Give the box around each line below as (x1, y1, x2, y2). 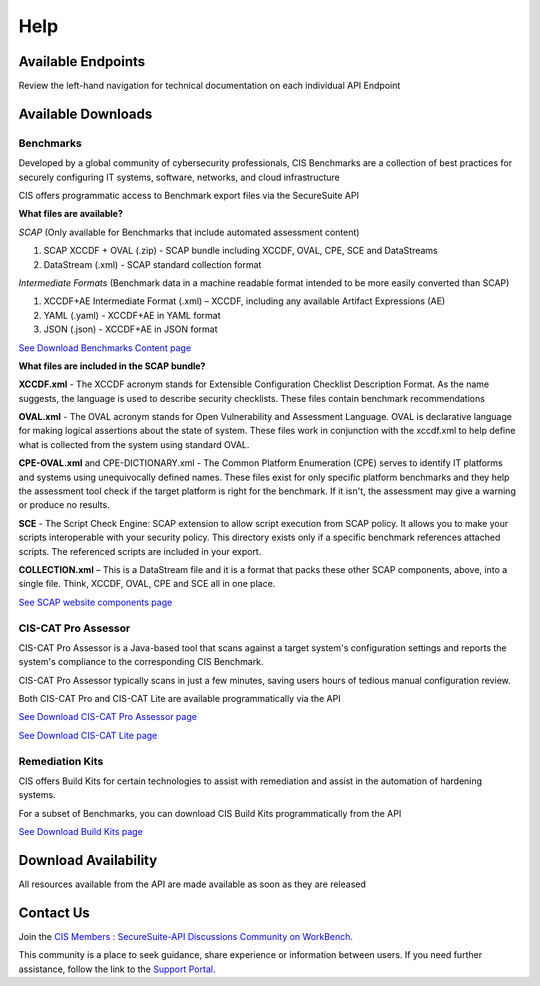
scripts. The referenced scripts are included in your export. (18, 545, 262, 557)
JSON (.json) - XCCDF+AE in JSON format (43, 323, 218, 335)
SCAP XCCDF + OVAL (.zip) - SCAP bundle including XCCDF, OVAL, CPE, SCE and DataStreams (43, 245, 439, 257)
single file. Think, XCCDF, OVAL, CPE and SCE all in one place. (18, 578, 276, 590)
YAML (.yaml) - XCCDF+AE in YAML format (43, 309, 221, 321)
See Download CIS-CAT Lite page (18, 729, 158, 741)
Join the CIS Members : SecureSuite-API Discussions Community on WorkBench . (18, 930, 354, 942)
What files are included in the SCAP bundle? (18, 360, 206, 372)
